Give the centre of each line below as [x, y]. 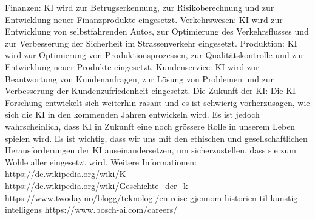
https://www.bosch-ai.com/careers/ [111, 209]
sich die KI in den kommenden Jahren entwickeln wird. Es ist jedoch [132, 114]
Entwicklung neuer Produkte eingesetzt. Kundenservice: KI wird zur [132, 66]
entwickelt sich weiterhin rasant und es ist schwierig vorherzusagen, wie [178, 102]
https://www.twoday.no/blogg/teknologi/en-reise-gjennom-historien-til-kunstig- [153, 197]
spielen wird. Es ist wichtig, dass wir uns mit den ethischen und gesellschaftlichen [156, 138]
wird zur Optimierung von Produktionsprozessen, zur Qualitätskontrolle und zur [154, 55]
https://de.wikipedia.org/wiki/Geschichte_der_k [97, 185]
